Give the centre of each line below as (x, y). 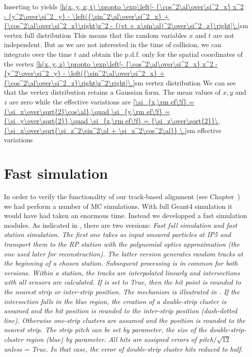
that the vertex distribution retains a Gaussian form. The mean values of (112, 92)
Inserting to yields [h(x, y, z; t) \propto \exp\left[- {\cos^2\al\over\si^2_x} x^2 (124, 6)
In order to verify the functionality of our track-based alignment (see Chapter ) (122, 196)
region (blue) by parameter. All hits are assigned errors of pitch (120, 339)
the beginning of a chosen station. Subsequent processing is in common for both (121, 263)
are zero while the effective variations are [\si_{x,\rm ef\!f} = (102, 101)
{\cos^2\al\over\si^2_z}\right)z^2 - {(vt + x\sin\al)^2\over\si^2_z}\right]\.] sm (126, 25)
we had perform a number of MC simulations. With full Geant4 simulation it (118, 206)
